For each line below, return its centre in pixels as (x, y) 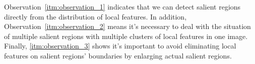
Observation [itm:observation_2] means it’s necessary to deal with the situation (127, 26)
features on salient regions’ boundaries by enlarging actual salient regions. (118, 55)
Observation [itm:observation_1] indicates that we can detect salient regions (122, 6)
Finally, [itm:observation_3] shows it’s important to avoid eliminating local (120, 46)
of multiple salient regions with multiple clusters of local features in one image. (126, 36)
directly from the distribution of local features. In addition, (95, 16)
